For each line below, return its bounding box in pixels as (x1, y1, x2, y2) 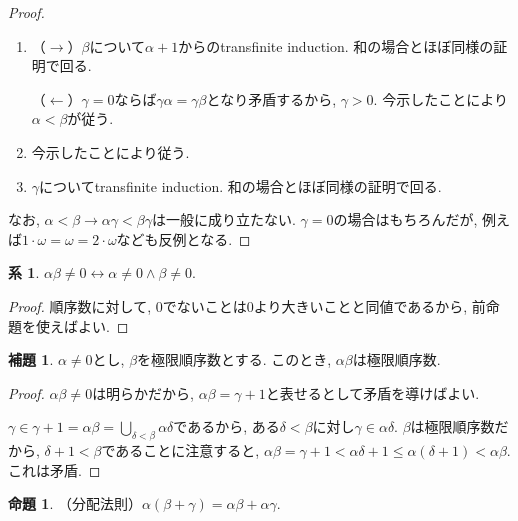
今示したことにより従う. (31, 141, 190, 162)
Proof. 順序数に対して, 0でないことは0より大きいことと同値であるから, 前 (8, 295, 486, 316)
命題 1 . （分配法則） (8, 493, 142, 514)
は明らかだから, (92, 382, 195, 403)
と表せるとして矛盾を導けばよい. (265, 382, 480, 403)
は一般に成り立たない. (151, 209, 296, 230)
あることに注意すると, (115, 440, 260, 461)
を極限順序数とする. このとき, (137, 349, 332, 370)
